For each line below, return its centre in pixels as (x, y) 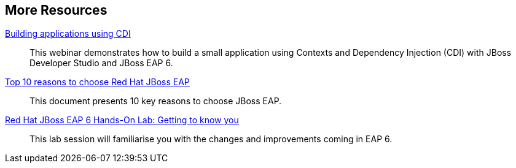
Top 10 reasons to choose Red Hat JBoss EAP (97, 82)
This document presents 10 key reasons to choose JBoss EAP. (156, 101)
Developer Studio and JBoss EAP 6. (101, 63)
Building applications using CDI (68, 34)
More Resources (56, 10)
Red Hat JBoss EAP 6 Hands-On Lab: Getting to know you (122, 120)
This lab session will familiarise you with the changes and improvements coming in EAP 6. (211, 139)
